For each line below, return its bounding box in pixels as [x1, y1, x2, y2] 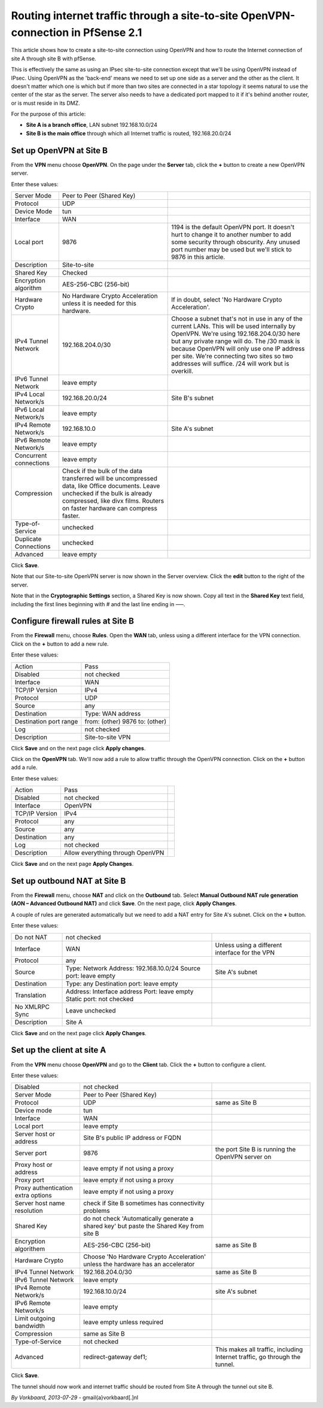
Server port [14, 1149, 47, 1157]
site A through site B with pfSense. [11, 54, 97, 62]
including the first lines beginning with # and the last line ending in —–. [11, 600, 185, 607]
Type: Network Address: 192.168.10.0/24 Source [66, 964, 200, 972]
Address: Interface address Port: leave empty [66, 987, 194, 996]
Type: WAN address [84, 709, 141, 717]
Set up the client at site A [11, 1045, 106, 1056]
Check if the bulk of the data [62, 467, 143, 475]
